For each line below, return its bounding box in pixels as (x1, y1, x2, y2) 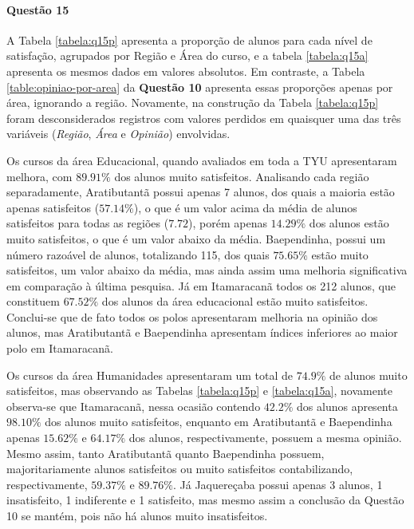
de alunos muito (329, 366, 408, 383)
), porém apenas (188, 215, 267, 231)
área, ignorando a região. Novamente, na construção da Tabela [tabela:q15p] (6, 94, 379, 111)
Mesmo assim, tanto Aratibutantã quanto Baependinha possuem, (6, 444, 325, 461)
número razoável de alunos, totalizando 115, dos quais (6, 246, 270, 263)
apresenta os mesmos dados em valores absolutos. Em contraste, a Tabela (6, 62, 365, 79)
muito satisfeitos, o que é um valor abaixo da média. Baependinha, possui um (6, 230, 386, 247)
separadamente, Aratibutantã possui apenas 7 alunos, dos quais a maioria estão (6, 184, 395, 200)
